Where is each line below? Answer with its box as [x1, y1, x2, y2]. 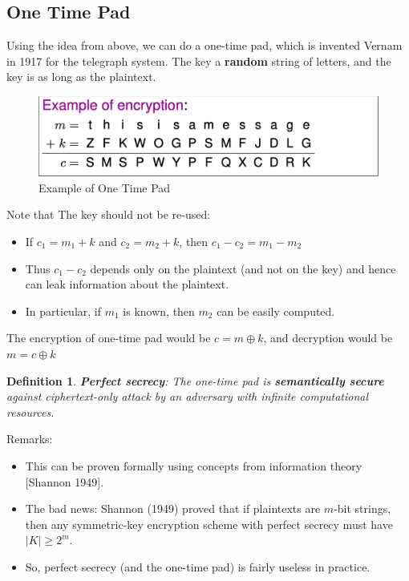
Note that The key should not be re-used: [6, 206, 211, 223]
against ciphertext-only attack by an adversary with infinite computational [6, 388, 369, 405]
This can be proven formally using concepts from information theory [25, 457, 362, 474]
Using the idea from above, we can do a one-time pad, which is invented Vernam [6, 37, 403, 54]
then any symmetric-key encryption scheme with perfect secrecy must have [25, 515, 393, 532]
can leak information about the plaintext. [25, 276, 229, 293]
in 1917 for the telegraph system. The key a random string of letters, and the [6, 52, 391, 69]
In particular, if [25, 302, 102, 319]
